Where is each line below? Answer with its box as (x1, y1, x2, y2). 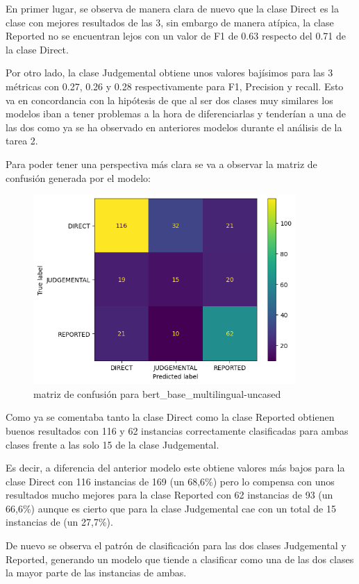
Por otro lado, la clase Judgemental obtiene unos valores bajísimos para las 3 (6, 65, 333, 80)
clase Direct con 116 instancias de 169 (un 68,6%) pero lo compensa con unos (6, 474, 335, 488)
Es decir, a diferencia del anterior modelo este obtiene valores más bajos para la (6, 460, 345, 475)
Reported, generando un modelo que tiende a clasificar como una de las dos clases (6, 551, 354, 566)
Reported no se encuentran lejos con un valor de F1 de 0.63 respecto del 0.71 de (6, 28, 346, 43)
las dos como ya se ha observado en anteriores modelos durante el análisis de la (6, 119, 342, 134)
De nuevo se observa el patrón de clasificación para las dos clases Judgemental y (6, 538, 347, 553)
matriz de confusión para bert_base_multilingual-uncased (33, 386, 281, 401)
